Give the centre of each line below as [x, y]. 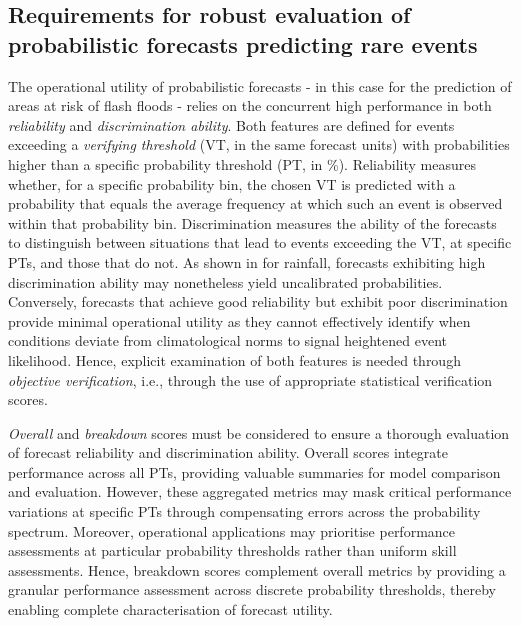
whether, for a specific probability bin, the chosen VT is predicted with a [232, 183]
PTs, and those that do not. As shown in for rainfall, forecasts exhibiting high [247, 261]
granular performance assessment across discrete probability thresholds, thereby [252, 589]
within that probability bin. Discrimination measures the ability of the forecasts [252, 222]
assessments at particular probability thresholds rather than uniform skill [232, 550]
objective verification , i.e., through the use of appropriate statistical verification [250, 379]
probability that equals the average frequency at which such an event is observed [255, 203]
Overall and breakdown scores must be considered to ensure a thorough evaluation [259, 432]
